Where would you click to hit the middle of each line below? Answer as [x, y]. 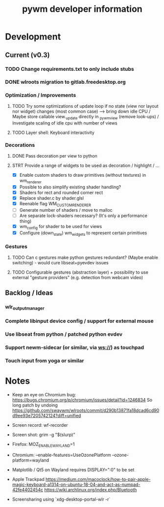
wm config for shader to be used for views [61, 227]
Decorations [20, 145]
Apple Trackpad [28, 479]
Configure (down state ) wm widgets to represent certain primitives [83, 233]
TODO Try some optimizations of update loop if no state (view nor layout [85, 106]
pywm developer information [82, 9]
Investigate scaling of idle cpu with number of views [65, 123]
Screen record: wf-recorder [40, 425]
